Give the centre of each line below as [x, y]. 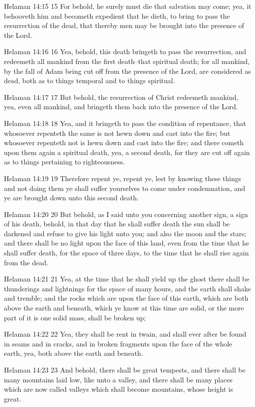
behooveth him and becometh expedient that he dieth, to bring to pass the [117, 16]
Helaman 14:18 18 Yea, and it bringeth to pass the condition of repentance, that [125, 123]
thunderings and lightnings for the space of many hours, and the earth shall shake [127, 288]
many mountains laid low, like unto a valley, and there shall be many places [118, 379]
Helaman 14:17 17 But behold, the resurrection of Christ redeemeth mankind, [121, 97]
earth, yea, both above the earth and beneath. [74, 353]
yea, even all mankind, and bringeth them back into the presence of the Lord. [121, 107]
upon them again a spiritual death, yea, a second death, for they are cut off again [127, 152]
